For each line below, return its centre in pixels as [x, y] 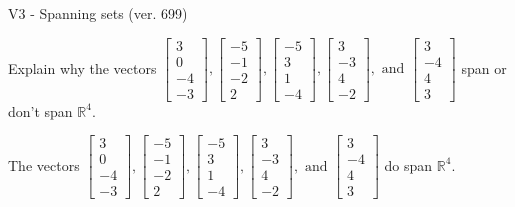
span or [484, 67]
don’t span [40, 110]
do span [408, 164]
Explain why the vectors [82, 67]
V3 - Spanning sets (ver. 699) [98, 13]
